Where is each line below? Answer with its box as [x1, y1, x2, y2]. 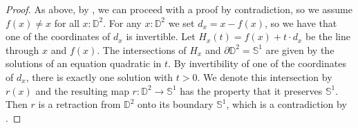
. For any [103, 15, 142, 30]
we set [168, 15, 195, 30]
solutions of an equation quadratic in [6, 56, 162, 71]
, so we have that [264, 15, 337, 30]
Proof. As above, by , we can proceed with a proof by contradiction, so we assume [6, 2, 352, 16]
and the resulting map [35, 83, 129, 98]
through [6, 42, 39, 57]
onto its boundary [138, 97, 214, 111]
